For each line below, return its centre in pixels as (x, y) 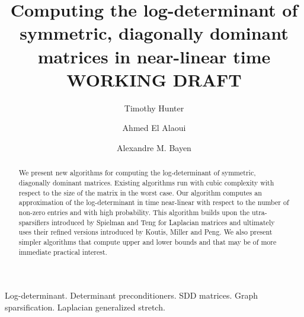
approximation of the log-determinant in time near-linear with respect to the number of (154, 202)
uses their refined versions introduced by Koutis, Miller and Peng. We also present (145, 232)
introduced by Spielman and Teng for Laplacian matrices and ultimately (163, 222)
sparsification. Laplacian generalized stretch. (85, 307)
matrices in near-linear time (154, 56)
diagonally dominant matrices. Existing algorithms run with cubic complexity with (146, 182)
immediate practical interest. (63, 252)
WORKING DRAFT (154, 79)
